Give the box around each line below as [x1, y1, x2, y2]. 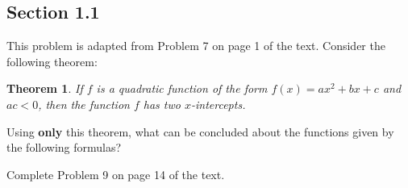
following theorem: [6, 52, 98, 69]
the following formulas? [6, 139, 122, 156]
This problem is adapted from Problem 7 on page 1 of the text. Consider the [6, 37, 385, 54]
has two [143, 95, 181, 112]
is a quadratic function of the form [96, 80, 268, 97]
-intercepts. [190, 95, 246, 112]
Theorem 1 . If [6, 80, 83, 97]
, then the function [38, 95, 130, 112]
